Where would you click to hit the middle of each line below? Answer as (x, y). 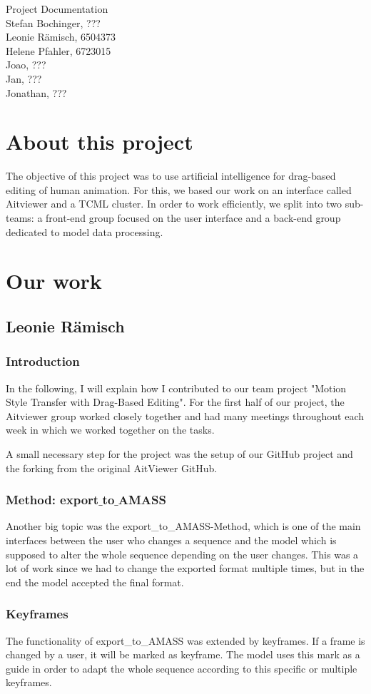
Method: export (52, 500)
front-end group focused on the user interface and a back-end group (193, 218)
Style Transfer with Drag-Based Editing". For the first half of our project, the (175, 402)
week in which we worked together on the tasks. (110, 430)
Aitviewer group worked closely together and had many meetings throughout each (185, 415)
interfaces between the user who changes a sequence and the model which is (171, 540)
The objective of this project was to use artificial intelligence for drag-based (171, 176)
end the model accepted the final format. (95, 582)
